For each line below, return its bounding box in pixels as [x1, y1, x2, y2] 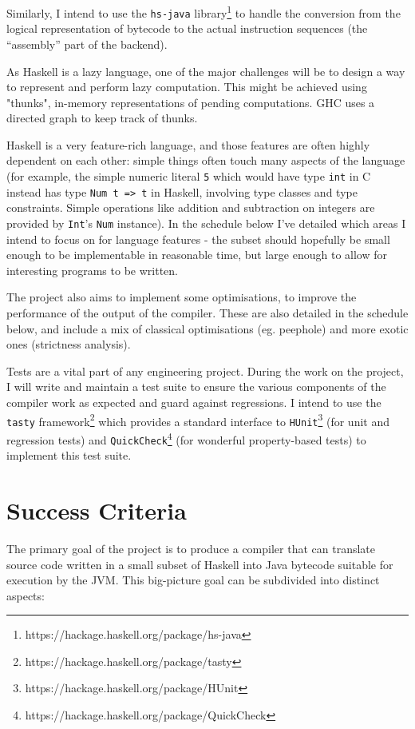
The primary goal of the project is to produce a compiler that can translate [6, 540, 375, 556]
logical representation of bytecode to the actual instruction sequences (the [6, 20, 368, 37]
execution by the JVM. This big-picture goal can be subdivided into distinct [6, 572, 380, 588]
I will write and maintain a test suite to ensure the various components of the [6, 378, 386, 395]
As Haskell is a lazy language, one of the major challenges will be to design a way [6, 62, 405, 79]
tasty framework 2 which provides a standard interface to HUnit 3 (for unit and [6, 410, 389, 429]
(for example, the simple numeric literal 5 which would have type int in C [6, 168, 371, 185]
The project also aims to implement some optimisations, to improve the [6, 289, 357, 305]
